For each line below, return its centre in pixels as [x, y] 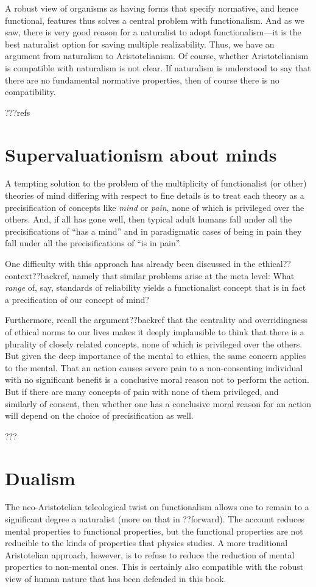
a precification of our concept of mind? [77, 299]
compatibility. [30, 92]
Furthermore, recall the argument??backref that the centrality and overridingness [156, 320]
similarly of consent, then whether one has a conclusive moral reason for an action [158, 403]
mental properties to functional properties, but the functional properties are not [154, 531]
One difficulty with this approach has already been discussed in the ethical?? [148, 264]
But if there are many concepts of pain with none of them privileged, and [142, 391]
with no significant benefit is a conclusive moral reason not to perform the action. [157, 379]
